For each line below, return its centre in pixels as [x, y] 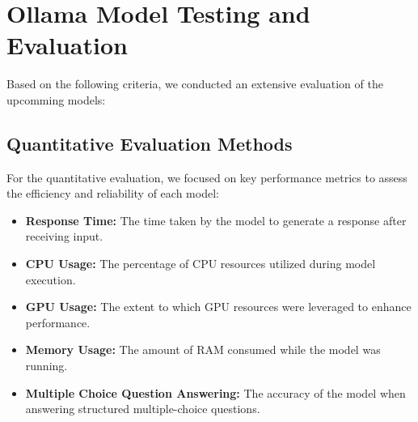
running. [46, 366]
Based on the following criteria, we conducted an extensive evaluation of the [195, 84]
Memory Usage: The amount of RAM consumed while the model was [203, 350]
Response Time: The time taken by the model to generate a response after [216, 220]
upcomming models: [56, 99]
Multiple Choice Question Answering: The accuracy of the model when [215, 392]
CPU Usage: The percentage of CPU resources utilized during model [201, 264]
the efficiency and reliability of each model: [113, 193]
